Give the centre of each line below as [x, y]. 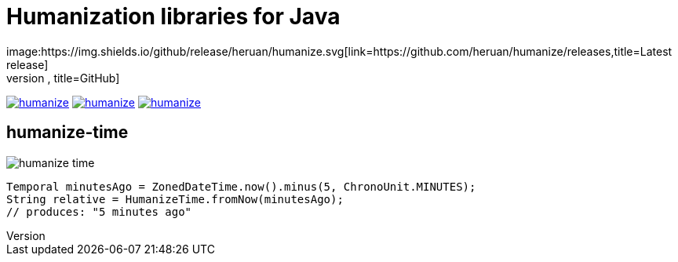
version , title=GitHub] [63, 78]
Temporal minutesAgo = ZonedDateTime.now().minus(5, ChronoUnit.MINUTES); [241, 186]
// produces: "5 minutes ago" [99, 211]
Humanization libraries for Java [173, 16]
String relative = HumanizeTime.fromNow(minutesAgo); [175, 199]
